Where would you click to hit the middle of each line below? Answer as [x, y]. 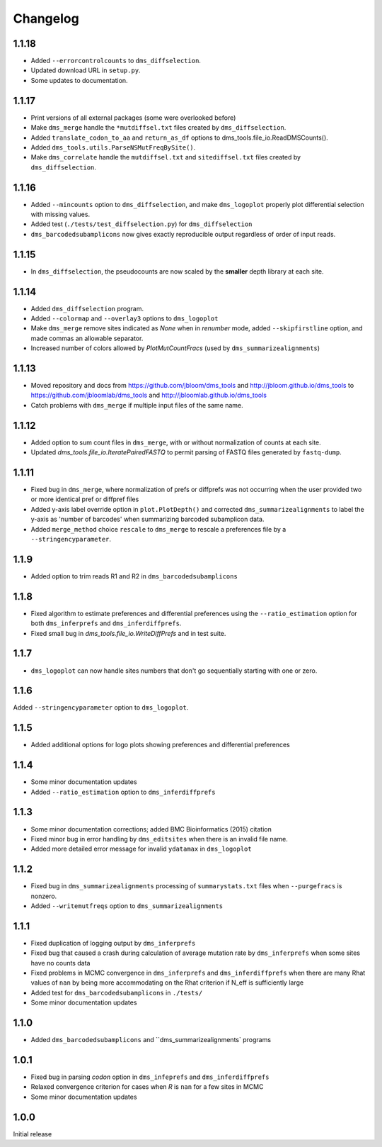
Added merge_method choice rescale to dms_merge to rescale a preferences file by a [158, 529]
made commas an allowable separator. [87, 338]
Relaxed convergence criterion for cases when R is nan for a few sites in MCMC [147, 1087]
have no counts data [60, 963]
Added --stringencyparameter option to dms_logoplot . [101, 707]
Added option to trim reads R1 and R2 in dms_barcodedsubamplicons [134, 576]
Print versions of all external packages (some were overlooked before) [133, 118]
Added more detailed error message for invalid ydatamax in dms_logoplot [141, 849]
